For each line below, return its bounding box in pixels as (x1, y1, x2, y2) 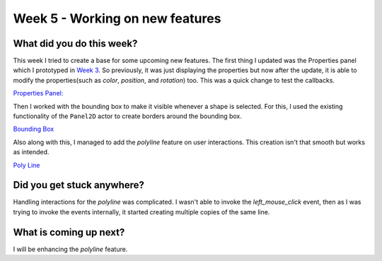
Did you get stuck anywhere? (13, 179, 145, 191)
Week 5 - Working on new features (13, 11, 221, 26)
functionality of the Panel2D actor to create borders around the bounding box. (13, 112, 242, 120)
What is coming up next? (13, 226, 125, 238)
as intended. (13, 148, 50, 156)
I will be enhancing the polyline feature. (13, 245, 128, 253)
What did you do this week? (13, 37, 138, 50)
